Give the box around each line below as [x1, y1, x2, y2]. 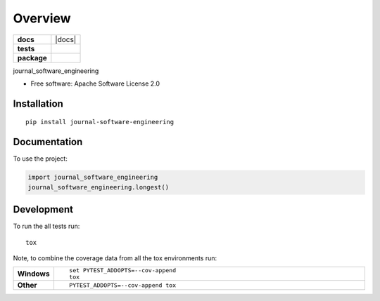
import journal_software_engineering [27, 173, 158, 182]
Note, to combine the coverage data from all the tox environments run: [13, 253, 217, 262]
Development [13, 203, 74, 215]
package [17, 53, 47, 62]
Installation [13, 98, 63, 109]
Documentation [13, 136, 83, 148]
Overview [13, 11, 71, 26]
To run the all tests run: [13, 222, 80, 231]
